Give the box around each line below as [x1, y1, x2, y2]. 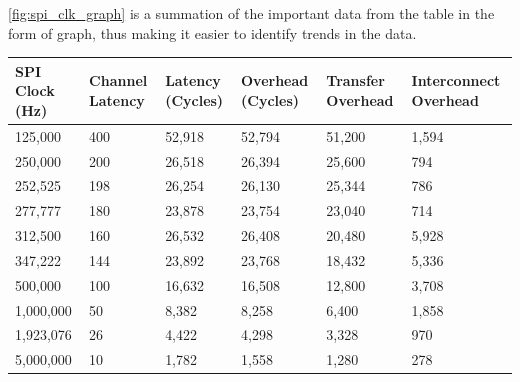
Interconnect [411, 70, 501, 91]
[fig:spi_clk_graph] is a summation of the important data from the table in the [8, 3, 495, 23]
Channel [89, 70, 148, 91]
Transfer [326, 70, 385, 91]
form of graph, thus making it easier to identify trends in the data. [8, 22, 417, 43]
